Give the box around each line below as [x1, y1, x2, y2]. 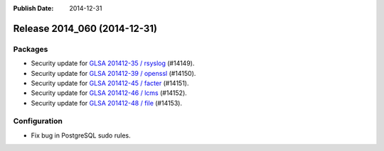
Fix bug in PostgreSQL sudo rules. [31, 131, 131, 140]
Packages [13, 44, 48, 54]
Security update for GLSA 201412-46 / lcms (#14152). [31, 89, 188, 97]
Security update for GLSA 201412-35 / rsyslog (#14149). [31, 59, 195, 67]
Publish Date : [13, 4, 54, 12]
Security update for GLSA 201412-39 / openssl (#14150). [31, 69, 196, 77]
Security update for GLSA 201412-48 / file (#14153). [31, 99, 183, 107]
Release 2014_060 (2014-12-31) [13, 22, 158, 35]
